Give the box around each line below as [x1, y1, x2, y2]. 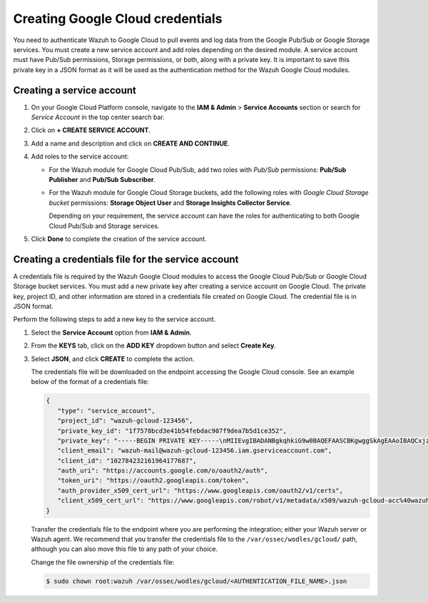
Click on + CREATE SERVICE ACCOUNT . [31, 126, 151, 135]
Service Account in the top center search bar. [31, 113, 165, 121]
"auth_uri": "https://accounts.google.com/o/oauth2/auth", [57, 467, 268, 475]
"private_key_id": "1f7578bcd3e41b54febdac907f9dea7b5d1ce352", [57, 427, 287, 435]
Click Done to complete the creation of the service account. [31, 234, 207, 243]
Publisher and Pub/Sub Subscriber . [49, 175, 156, 183]
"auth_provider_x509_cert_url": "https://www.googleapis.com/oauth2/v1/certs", [57, 486, 344, 495]
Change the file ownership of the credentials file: [31, 557, 175, 567]
